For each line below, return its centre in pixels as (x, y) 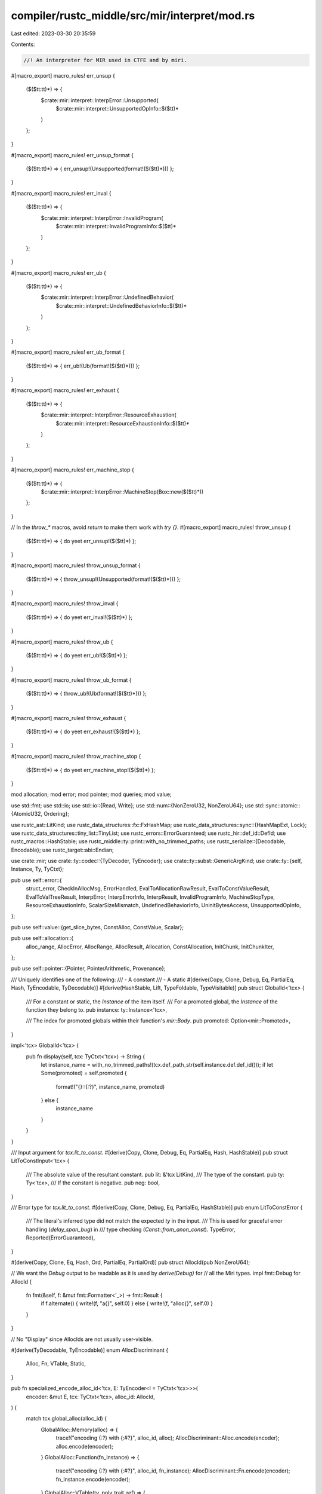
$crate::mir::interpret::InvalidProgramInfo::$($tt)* (116, 226)
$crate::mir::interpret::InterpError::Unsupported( (100, 100)
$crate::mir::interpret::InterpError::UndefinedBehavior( (107, 297)
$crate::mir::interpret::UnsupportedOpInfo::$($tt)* (117, 109)
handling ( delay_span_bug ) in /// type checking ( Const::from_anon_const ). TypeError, (131, 1229)
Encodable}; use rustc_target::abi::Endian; (62, 850)
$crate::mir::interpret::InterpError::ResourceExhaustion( (109, 415)
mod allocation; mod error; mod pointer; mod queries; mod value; (92, 794)
